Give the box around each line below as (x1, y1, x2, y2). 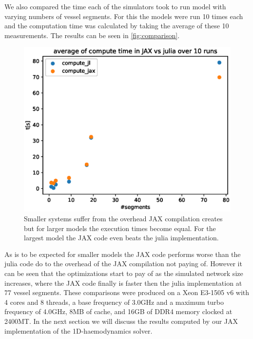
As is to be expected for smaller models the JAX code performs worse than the (4, 249, 241, 259)
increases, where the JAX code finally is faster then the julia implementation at (4, 277, 242, 288)
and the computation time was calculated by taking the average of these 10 (4, 21, 229, 31)
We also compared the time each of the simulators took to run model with (4, 1, 226, 11)
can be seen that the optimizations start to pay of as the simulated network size (4, 268, 243, 278)
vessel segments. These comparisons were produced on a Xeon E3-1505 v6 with (13, 287, 250, 297)
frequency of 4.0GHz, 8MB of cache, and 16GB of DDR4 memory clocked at (4, 306, 233, 317)
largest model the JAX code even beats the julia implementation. (24, 233, 219, 243)
